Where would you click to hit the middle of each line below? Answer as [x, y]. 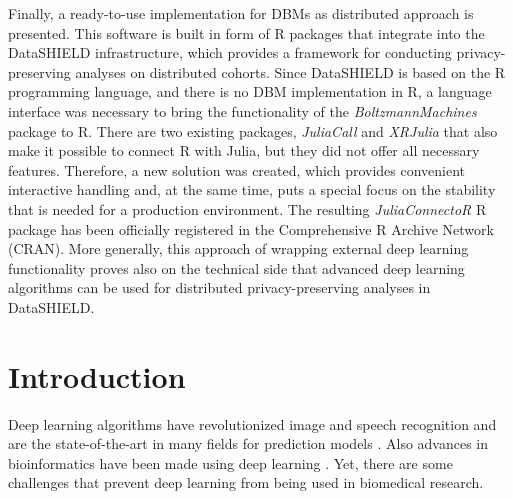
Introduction [97, 375]
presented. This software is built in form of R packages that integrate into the [246, 32]
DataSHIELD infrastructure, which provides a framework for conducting [230, 52]
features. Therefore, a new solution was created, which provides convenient [237, 169]
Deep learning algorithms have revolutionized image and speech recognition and [252, 423]
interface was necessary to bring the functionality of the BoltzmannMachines [242, 110]
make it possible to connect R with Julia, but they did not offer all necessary [244, 150]
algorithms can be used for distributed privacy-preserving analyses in [219, 287]
